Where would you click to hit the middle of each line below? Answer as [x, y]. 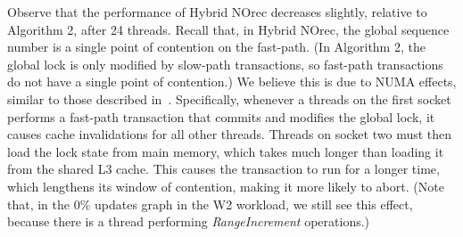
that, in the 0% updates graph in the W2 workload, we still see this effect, [210, 204]
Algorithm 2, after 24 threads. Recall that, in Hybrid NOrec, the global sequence [228, 29]
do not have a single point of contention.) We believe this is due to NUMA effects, [232, 82]
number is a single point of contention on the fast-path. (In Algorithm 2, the [216, 47]
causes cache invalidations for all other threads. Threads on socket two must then [230, 134]
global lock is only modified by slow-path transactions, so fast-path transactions [225, 64]
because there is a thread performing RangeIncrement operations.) [189, 221]
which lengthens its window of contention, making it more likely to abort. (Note [226, 186]
